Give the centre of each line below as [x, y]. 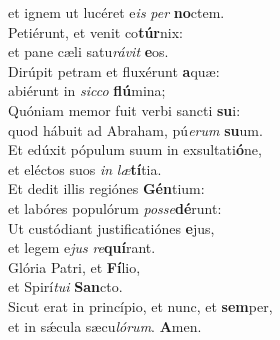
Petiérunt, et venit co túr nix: [95, 31]
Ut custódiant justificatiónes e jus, [111, 227]
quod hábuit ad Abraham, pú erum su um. [135, 129]
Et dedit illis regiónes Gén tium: [106, 188]
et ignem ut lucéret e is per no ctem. [116, 12]
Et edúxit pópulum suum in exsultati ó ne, [135, 149]
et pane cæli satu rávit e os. [88, 51]
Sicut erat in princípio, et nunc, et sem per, [140, 305]
